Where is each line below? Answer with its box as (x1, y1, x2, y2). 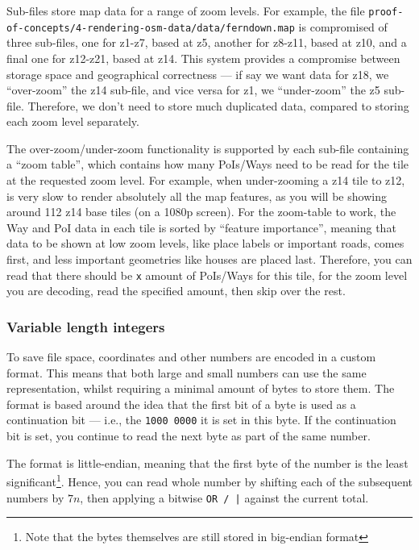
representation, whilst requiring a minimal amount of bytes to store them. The (6, 380, 395, 397)
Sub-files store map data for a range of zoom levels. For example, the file (6, 2, 365, 19)
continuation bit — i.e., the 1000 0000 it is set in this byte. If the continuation (6, 411, 396, 428)
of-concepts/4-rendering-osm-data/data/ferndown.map (6, 22, 295, 34)
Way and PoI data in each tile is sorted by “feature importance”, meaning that (6, 219, 396, 235)
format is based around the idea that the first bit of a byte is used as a (6, 395, 356, 412)
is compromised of (298, 18, 388, 35)
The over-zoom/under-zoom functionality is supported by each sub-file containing (6, 140, 409, 156)
